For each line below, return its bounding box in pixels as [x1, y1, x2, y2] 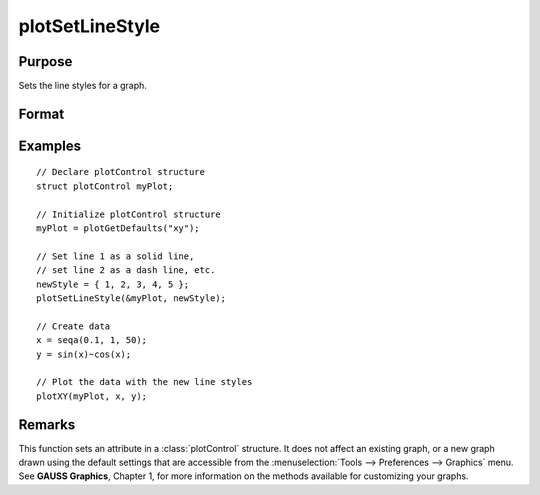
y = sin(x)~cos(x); [36, 348, 132, 360]
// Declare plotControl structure [36, 166, 205, 178]
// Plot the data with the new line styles [36, 376, 253, 388]
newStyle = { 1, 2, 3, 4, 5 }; [36, 278, 190, 290]
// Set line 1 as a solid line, [36, 250, 195, 262]
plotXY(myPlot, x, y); [36, 390, 148, 402]
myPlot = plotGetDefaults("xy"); [36, 223, 200, 234]
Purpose [18, 53, 73, 70]
